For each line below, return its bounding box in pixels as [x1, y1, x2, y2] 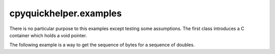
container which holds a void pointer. [9, 32, 87, 38]
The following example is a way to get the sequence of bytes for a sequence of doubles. [9, 42, 195, 48]
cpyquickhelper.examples [9, 8, 122, 19]
